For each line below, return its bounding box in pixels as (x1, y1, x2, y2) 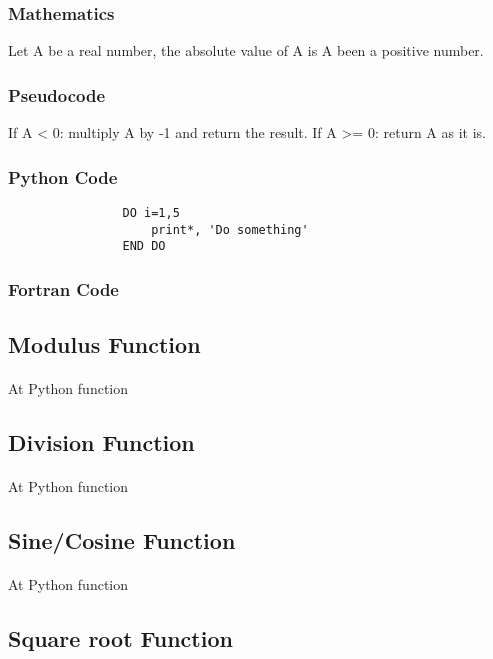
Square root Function (8, 622, 233, 653)
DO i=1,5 (122, 205, 180, 220)
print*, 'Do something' (151, 222, 309, 237)
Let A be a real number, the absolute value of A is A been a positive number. (8, 40, 484, 61)
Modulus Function (8, 329, 201, 360)
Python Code (8, 164, 118, 189)
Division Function (8, 427, 195, 458)
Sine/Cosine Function (8, 524, 236, 555)
